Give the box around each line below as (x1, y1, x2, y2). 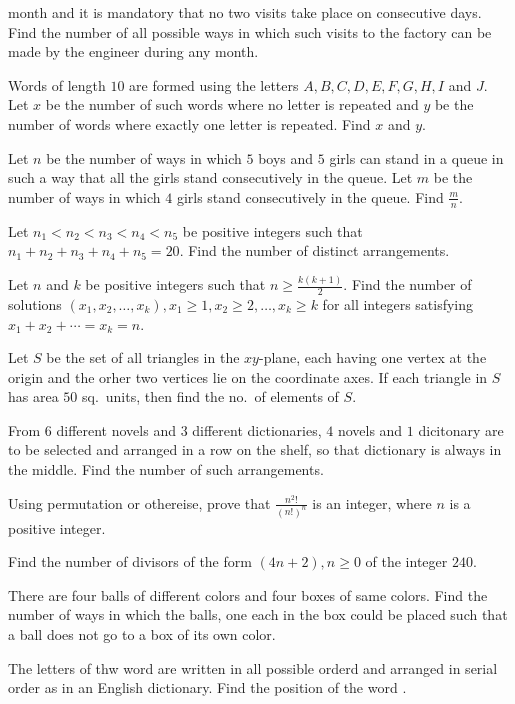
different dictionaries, (192, 419, 322, 440)
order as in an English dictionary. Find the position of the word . (8, 677, 407, 698)
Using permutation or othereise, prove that (8, 492, 271, 513)
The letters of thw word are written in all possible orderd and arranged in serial (8, 657, 498, 678)
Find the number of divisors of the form (8, 551, 252, 572)
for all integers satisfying (322, 293, 474, 314)
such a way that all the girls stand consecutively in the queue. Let (8, 167, 413, 188)
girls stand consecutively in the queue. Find (176, 186, 444, 207)
